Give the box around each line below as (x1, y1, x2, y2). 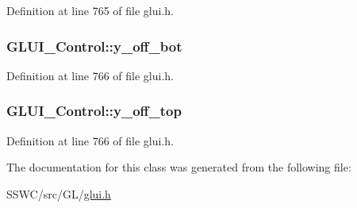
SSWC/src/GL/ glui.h (6, 185, 111, 202)
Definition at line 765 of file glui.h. (6, 2, 175, 18)
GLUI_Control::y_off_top (6, 101, 182, 121)
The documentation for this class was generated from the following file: (6, 159, 351, 175)
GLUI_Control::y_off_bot (6, 36, 182, 56)
